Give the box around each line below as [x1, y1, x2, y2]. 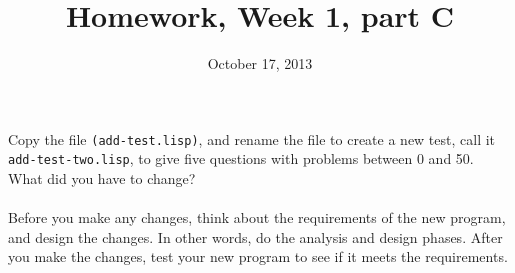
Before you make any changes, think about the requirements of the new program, [8, 207, 506, 228]
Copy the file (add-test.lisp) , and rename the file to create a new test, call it [8, 128, 496, 149]
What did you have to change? [8, 168, 196, 189]
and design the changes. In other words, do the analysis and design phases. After [8, 226, 503, 247]
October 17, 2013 [207, 53, 313, 74]
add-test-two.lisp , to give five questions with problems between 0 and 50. [8, 148, 474, 169]
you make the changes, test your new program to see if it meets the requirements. [8, 246, 508, 267]
